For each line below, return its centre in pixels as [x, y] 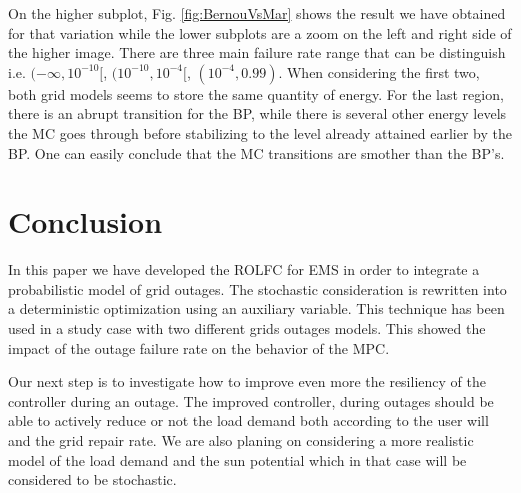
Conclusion [85, 221]
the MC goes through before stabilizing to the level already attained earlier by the [260, 132]
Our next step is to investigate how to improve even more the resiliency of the [247, 381]
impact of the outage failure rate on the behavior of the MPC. [199, 347]
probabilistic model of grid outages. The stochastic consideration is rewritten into [257, 288]
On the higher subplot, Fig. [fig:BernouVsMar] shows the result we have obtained [257, 13]
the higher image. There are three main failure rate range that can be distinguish [257, 52]
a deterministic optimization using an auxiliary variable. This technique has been [256, 308]
